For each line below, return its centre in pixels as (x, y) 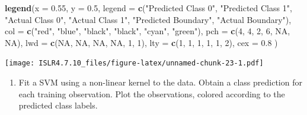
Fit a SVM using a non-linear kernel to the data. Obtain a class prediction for (160, 82)
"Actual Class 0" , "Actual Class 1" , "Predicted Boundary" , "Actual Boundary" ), (148, 19)
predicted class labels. (58, 105)
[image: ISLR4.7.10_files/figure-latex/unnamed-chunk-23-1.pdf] (134, 63)
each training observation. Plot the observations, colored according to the (152, 93)
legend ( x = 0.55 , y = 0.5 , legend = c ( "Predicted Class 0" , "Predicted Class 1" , (148, 8)
